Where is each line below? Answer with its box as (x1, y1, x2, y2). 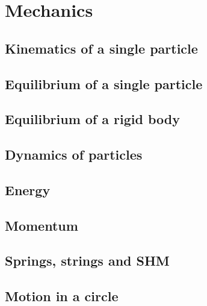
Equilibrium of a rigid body (5, 110, 180, 128)
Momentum (5, 216, 78, 234)
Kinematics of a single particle (5, 39, 198, 57)
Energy (5, 180, 51, 199)
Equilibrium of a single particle (5, 74, 203, 93)
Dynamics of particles (5, 145, 143, 164)
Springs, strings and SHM (5, 251, 170, 270)
